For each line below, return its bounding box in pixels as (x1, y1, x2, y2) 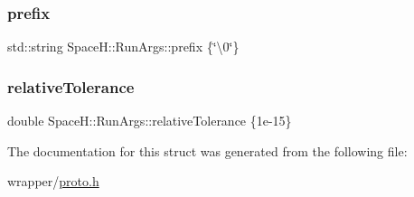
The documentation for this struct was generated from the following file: (7, 141, 408, 160)
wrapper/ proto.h (7, 172, 99, 191)
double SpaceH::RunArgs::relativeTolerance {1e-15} (7, 111, 292, 130)
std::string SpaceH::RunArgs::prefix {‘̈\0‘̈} (7, 37, 240, 56)
